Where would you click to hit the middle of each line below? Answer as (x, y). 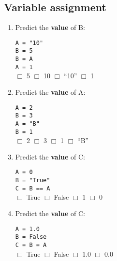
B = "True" (33, 181)
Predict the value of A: (50, 92)
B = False (31, 237)
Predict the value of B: (50, 27)
